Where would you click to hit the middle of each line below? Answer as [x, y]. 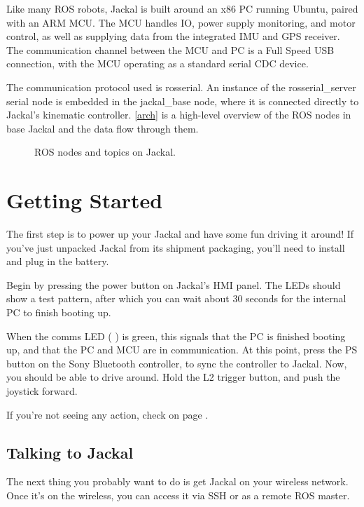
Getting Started [85, 200]
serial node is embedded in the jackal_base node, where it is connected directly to [183, 101]
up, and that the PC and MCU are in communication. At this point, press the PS [182, 350]
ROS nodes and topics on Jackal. [105, 152]
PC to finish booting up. [59, 312]
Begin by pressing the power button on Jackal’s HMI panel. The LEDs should [174, 284]
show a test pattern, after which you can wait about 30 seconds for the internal [176, 298]
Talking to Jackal [70, 452]
